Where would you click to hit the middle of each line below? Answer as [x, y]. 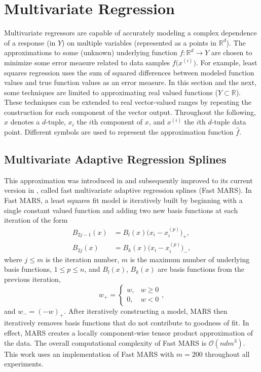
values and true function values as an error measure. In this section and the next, [130, 82]
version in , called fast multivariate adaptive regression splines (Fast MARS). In [128, 190]
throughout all [227, 354]
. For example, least [227, 62]
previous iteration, [32, 279]
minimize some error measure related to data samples [87, 62]
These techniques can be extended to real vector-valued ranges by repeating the [128, 102]
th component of [117, 122]
